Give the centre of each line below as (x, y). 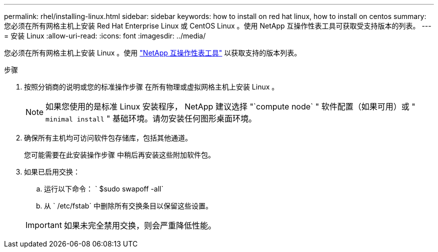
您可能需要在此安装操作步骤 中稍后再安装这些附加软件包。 (119, 155)
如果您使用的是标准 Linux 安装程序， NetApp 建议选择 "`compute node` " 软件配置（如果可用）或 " (230, 106)
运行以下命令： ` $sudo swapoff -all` (104, 189)
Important (44, 225)
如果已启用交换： (52, 172)
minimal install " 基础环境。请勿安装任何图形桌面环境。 (151, 118)
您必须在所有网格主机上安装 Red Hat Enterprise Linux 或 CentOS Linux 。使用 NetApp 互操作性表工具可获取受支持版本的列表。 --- (218, 26)
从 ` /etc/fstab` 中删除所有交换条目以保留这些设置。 (128, 206)
